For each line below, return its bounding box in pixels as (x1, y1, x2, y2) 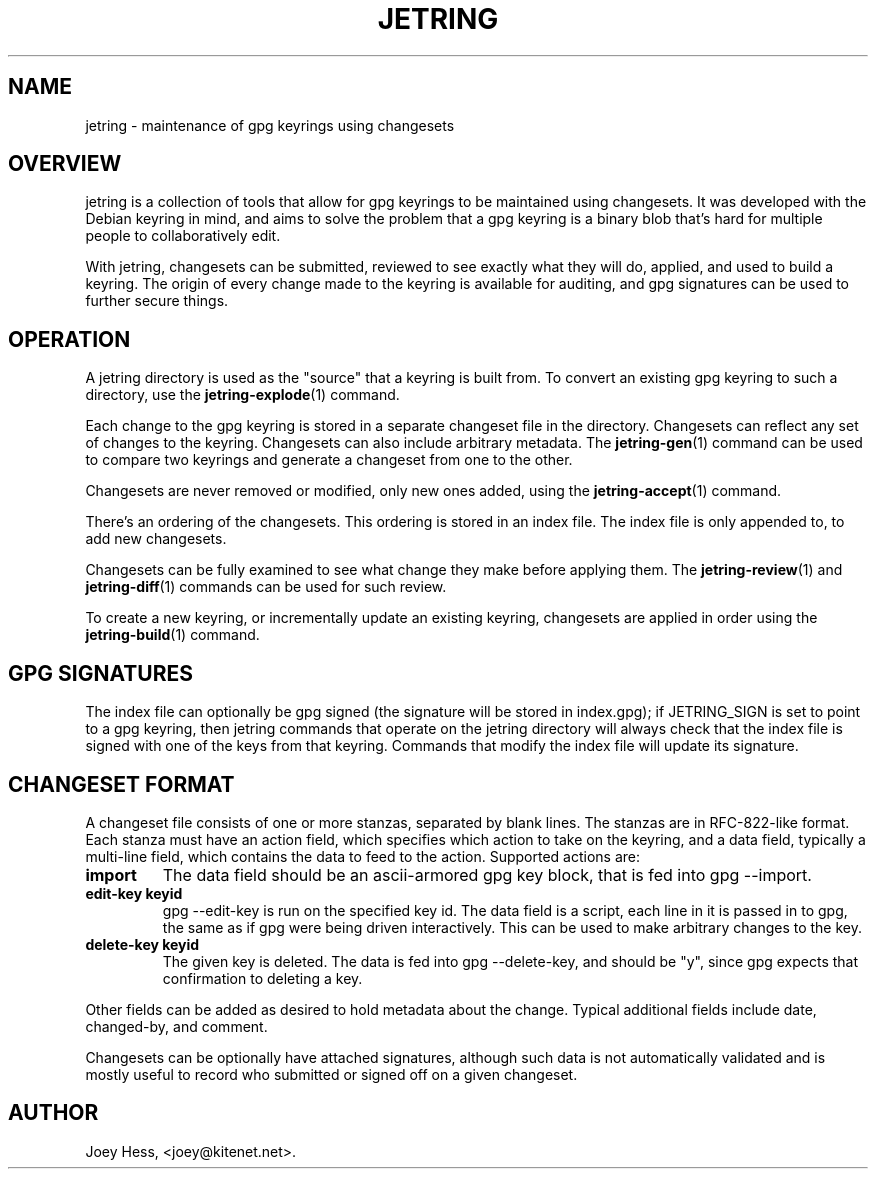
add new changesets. (85, 530, 227, 548)
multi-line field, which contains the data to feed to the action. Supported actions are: (85, 847, 641, 865)
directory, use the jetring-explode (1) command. (85, 386, 400, 404)
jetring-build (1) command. (85, 626, 260, 644)
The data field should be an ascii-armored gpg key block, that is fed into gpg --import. (162, 864, 812, 885)
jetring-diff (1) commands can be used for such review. (85, 578, 447, 596)
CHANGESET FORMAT (8, 771, 235, 797)
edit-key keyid (85, 884, 183, 902)
